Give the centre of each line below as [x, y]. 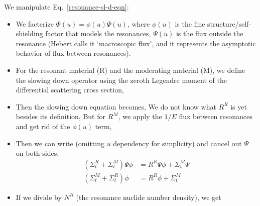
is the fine [190, 23]
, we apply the [140, 116]
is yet [239, 106]
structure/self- [229, 23]
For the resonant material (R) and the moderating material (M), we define [131, 70]
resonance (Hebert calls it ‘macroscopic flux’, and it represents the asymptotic [136, 43]
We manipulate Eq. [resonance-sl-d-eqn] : [67, 7]
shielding [29, 33]
